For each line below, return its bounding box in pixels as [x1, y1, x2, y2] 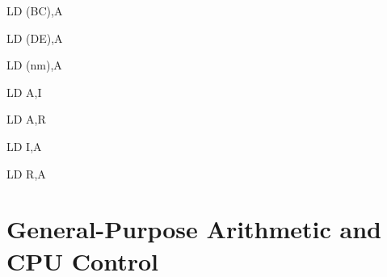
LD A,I [6, 83, 42, 100]
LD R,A [6, 165, 46, 182]
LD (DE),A [6, 29, 63, 46]
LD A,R [6, 111, 46, 128]
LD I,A [6, 137, 42, 154]
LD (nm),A [6, 57, 62, 73]
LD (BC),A [6, 2, 63, 19]
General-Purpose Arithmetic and [6, 212, 381, 246]
